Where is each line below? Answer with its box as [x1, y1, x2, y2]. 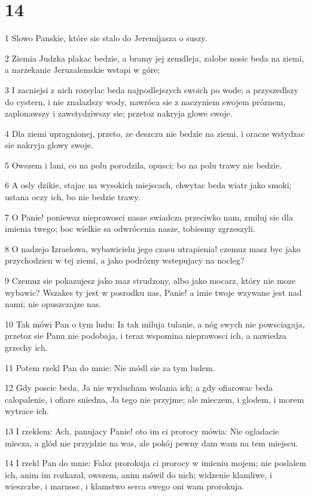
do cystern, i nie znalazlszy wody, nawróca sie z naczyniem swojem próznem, [5, 95, 286, 108]
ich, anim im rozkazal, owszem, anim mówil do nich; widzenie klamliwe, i [5, 468, 272, 480]
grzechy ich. [5, 341, 48, 353]
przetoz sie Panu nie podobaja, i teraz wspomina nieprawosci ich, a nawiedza [5, 329, 286, 342]
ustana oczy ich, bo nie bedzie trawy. [5, 191, 141, 203]
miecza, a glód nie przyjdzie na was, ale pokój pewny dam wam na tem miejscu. [5, 436, 298, 449]
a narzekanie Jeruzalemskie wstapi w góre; [5, 63, 160, 76]
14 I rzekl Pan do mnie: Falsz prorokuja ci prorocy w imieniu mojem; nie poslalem [5, 457, 306, 469]
